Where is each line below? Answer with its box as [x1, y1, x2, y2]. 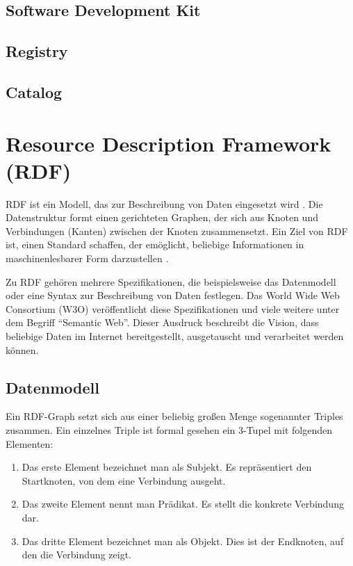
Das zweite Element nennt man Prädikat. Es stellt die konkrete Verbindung [22, 496, 344, 511]
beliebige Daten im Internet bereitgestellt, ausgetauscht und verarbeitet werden [6, 329, 344, 343]
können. [6, 342, 39, 357]
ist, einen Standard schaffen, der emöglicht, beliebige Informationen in [6, 237, 304, 252]
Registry [6, 40, 68, 62]
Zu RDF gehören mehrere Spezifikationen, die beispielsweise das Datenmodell [6, 274, 336, 289]
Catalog [6, 81, 63, 102]
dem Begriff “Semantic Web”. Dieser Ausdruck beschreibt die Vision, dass [6, 315, 319, 330]
